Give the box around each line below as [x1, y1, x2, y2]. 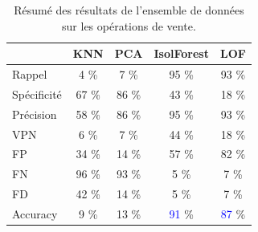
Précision [12, 105, 57, 122]
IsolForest [154, 45, 209, 62]
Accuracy [12, 205, 58, 222]
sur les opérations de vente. [62, 17, 196, 34]
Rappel [12, 66, 47, 83]
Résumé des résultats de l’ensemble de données [14, 2, 244, 18]
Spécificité [12, 85, 62, 102]
